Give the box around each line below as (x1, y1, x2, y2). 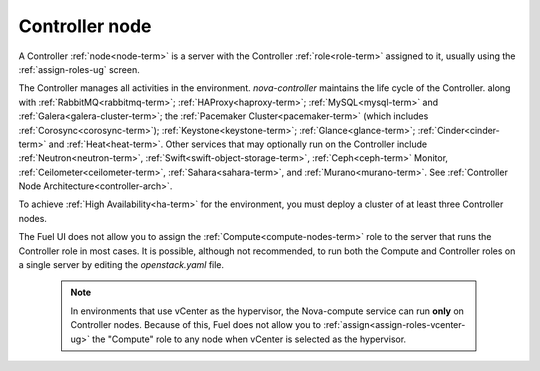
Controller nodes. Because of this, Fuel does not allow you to (70, 319, 322, 331)
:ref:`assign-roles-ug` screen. (18, 63, 140, 75)
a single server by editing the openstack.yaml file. (18, 259, 225, 271)
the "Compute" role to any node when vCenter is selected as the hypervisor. (91, 333, 407, 345)
